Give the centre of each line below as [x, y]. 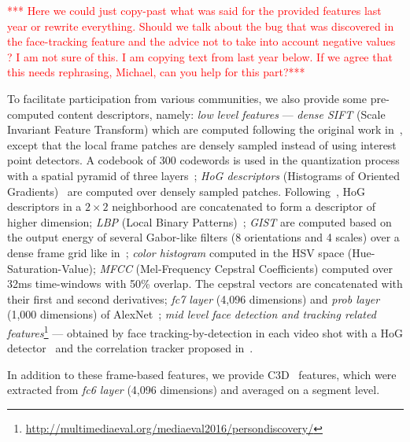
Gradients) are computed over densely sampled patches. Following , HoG [187, 191]
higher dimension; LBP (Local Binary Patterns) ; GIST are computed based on [199, 221]
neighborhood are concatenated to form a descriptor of [244, 206]
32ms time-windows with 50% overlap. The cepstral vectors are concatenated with [205, 284]
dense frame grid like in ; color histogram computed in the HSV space [176, 252]
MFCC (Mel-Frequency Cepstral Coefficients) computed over [246, 268]
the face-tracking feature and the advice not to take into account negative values [201, 41]
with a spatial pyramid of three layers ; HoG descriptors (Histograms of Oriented [204, 175]
